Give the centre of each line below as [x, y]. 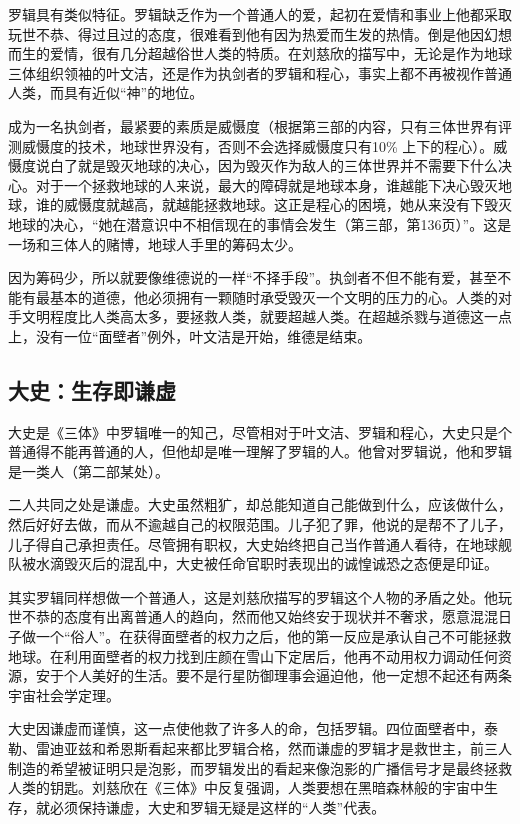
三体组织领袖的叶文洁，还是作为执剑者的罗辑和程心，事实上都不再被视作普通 [260, 72]
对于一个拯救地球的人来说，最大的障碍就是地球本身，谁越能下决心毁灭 [266, 184]
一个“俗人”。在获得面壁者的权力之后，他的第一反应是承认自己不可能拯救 [273, 636]
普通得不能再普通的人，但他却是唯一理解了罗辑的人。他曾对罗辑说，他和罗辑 [260, 451]
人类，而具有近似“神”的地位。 [106, 92]
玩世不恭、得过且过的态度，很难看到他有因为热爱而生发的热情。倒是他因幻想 [260, 33]
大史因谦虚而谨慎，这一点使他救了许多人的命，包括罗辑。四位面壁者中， [246, 728]
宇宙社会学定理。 [64, 694]
